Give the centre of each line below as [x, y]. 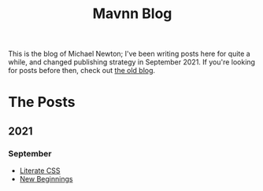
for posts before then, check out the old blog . [82, 71]
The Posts [42, 102]
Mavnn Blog [132, 14]
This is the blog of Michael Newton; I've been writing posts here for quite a [129, 54]
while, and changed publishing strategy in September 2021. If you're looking [132, 62]
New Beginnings [46, 179]
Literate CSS [40, 171]
